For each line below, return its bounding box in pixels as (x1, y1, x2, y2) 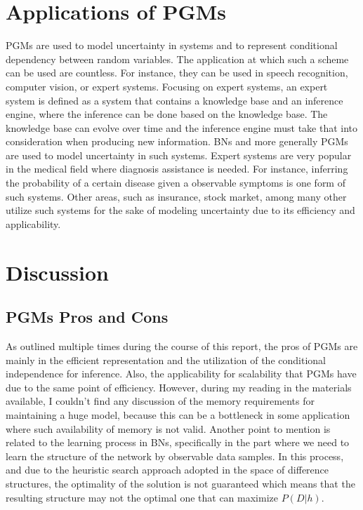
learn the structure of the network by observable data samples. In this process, (6, 448, 344, 463)
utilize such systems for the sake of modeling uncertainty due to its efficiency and (6, 203, 355, 217)
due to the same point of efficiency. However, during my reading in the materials (6, 380, 352, 394)
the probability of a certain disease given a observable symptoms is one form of (6, 175, 345, 190)
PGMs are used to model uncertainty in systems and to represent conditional (6, 38, 338, 53)
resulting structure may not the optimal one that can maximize (6, 490, 278, 504)
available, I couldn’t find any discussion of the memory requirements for (6, 394, 315, 408)
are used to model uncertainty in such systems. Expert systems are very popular (6, 147, 352, 162)
